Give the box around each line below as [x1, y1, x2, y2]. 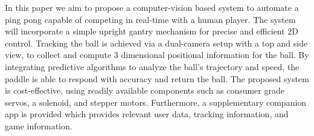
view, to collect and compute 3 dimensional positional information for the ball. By [5, 48, 309, 61]
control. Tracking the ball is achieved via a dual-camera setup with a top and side [5, 36, 308, 49]
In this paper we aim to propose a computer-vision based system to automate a [5, 1, 299, 13]
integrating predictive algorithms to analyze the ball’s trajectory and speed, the [5, 60, 300, 73]
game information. [5, 119, 72, 132]
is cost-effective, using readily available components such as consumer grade [5, 84, 284, 97]
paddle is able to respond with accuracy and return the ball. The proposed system [5, 72, 309, 85]
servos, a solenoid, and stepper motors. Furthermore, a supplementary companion [5, 96, 307, 108]
